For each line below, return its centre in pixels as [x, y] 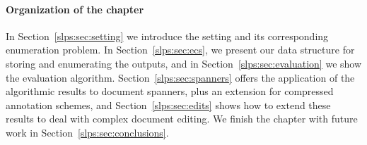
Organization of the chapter [75, 9]
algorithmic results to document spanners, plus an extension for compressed [170, 91]
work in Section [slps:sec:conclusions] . [87, 132]
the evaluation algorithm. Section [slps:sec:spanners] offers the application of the [180, 77]
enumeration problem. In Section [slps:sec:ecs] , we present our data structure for [180, 50]
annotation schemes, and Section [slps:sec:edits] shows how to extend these [168, 105]
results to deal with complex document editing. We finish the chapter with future [182, 119]
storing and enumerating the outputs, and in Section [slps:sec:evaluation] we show [184, 63]
